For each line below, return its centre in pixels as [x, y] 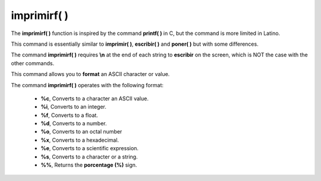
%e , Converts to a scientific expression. [90, 148]
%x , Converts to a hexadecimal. [80, 140]
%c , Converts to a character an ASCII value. [95, 99]
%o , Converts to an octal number [81, 132]
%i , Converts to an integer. [73, 107]
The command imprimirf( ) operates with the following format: [87, 85]
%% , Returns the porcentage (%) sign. [89, 165]
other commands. [33, 63]
